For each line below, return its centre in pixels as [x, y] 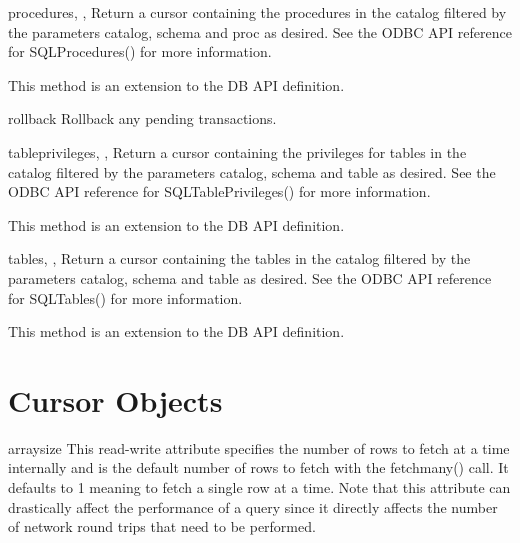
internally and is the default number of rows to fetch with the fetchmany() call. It [258, 467]
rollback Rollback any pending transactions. [142, 118]
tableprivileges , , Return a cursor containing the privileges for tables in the [237, 151]
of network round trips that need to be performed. [162, 526]
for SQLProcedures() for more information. [140, 51]
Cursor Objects [115, 399]
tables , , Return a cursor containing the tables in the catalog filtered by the [239, 258]
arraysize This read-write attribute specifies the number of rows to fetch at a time [259, 447]
